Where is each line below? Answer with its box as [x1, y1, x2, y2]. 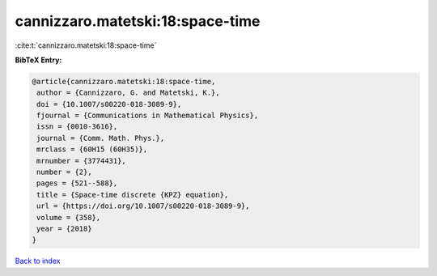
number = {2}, [36, 168, 92, 177]
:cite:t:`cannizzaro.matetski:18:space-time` [15, 40, 157, 50]
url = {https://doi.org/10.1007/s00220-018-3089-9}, [36, 202, 250, 210]
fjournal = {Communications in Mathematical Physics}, [36, 111, 259, 121]
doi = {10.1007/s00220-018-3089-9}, [36, 100, 182, 108]
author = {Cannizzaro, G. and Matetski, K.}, [36, 88, 220, 97]
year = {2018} [36, 224, 92, 233]
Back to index [15, 256, 61, 266]
